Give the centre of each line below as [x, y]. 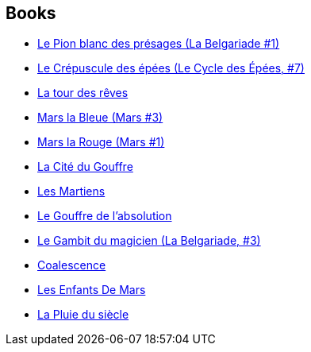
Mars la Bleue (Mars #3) [100, 118]
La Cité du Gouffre [85, 167]
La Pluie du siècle [83, 315]
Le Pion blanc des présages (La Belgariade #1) [159, 44]
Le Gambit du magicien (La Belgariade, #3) [149, 241]
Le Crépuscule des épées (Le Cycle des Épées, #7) [171, 68]
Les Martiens [71, 191]
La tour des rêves [83, 93]
